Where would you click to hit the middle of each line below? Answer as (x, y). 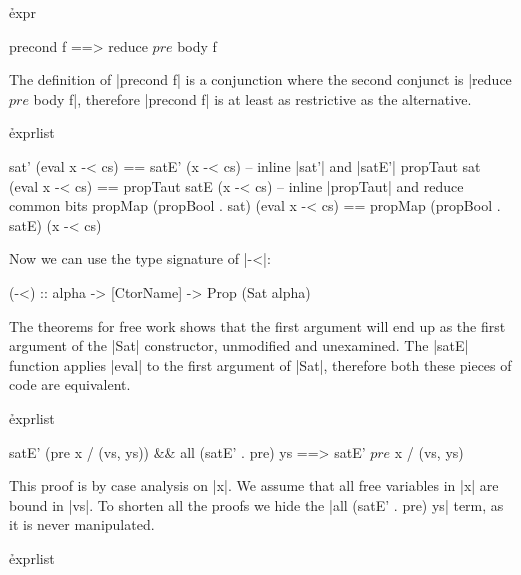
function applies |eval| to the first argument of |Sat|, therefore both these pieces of (260, 364)
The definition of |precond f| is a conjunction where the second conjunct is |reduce (260, 79)
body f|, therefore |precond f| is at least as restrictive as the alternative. (252, 98)
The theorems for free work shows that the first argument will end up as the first (257, 325)
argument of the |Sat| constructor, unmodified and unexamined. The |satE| (239, 345)
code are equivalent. (70, 384)
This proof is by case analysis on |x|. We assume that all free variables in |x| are (254, 485)
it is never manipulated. (82, 524)
